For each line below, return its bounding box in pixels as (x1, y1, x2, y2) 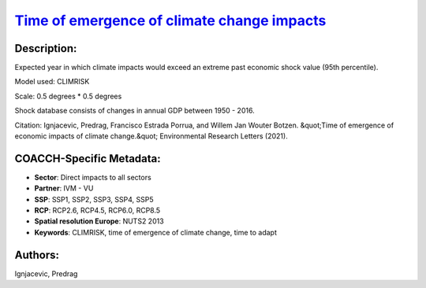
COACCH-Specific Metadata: (14, 152, 161, 165)
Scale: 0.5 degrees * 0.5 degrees (14, 91, 122, 101)
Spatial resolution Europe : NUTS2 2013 (34, 216, 165, 226)
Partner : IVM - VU (34, 183, 94, 193)
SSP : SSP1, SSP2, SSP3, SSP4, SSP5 (34, 194, 154, 204)
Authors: (14, 248, 59, 261)
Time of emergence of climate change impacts (14, 12, 327, 29)
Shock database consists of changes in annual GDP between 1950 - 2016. (14, 106, 256, 116)
